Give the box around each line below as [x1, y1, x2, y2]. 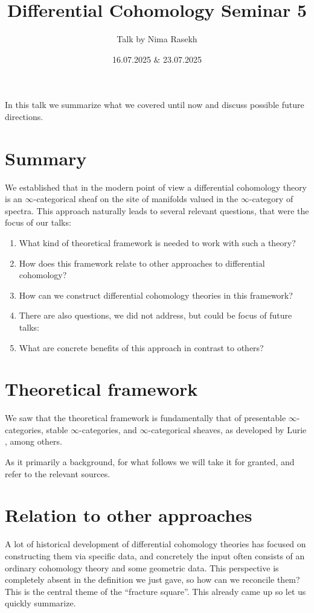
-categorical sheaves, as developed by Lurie [148, 423, 307, 436]
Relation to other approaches [5, 503, 252, 527]
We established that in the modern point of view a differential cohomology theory [5, 180, 307, 193]
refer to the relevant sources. [5, 467, 111, 480]
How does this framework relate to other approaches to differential [19, 256, 265, 269]
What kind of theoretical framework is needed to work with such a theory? [19, 237, 296, 249]
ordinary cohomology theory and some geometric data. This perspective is [5, 561, 279, 574]
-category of [249, 192, 293, 205]
